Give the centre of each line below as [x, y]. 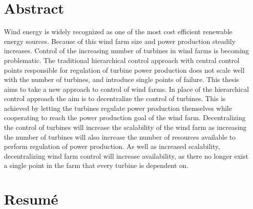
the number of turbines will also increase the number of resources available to [120, 136]
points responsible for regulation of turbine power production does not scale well [124, 70]
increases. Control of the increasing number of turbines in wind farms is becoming [126, 51]
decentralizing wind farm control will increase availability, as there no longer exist [126, 156]
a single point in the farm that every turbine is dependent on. [96, 165]
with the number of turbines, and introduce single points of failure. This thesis [122, 79]
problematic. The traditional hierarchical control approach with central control [122, 60]
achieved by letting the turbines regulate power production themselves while [118, 108]
